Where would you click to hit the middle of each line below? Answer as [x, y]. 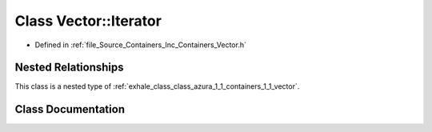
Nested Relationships [69, 68]
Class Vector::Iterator [88, 21]
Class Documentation [70, 109]
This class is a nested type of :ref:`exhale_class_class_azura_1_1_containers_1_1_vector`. [157, 86]
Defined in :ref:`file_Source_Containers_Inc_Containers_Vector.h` [141, 45]
